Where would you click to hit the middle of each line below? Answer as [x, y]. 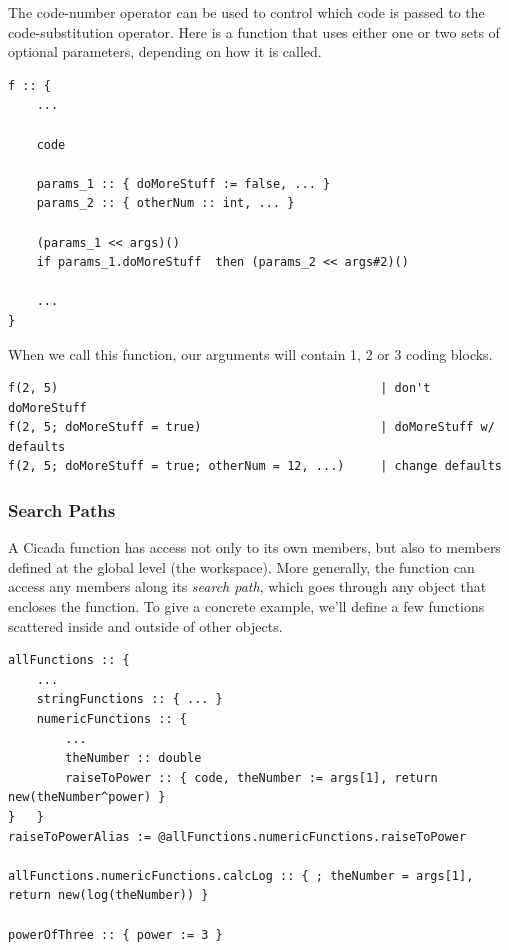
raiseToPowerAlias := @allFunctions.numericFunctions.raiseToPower [237, 836]
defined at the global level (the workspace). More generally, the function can [241, 566]
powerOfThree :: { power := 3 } [115, 934]
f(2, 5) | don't [219, 388]
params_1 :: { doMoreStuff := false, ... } [183, 183]
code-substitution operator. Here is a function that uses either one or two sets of [254, 31]
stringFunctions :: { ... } [129, 699]
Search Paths [62, 509]
